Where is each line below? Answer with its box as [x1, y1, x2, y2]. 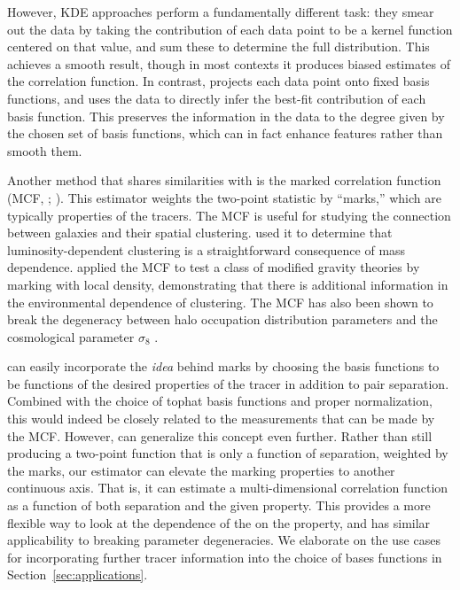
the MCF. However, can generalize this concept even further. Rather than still [7, 426, 433, 445]
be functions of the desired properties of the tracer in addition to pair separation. [7, 374, 449, 392]
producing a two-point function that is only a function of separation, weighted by [7, 444, 448, 462]
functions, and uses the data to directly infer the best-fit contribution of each [7, 89, 426, 107]
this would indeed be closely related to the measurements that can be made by [7, 409, 435, 428]
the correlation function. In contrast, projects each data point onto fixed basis [7, 72, 430, 90]
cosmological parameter [7, 327, 135, 345]
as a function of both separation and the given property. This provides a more [7, 496, 431, 515]
